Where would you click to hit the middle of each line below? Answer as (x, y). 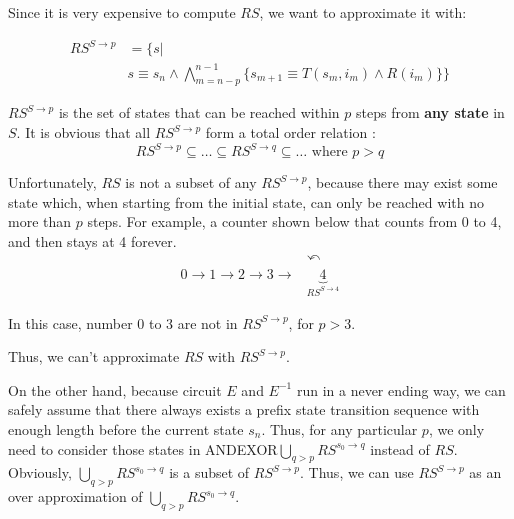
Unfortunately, (52, 182)
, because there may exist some (402, 182)
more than (40, 221)
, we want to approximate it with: (363, 12)
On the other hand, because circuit (115, 389)
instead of (400, 448)
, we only (456, 428)
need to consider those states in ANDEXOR (143, 448)
